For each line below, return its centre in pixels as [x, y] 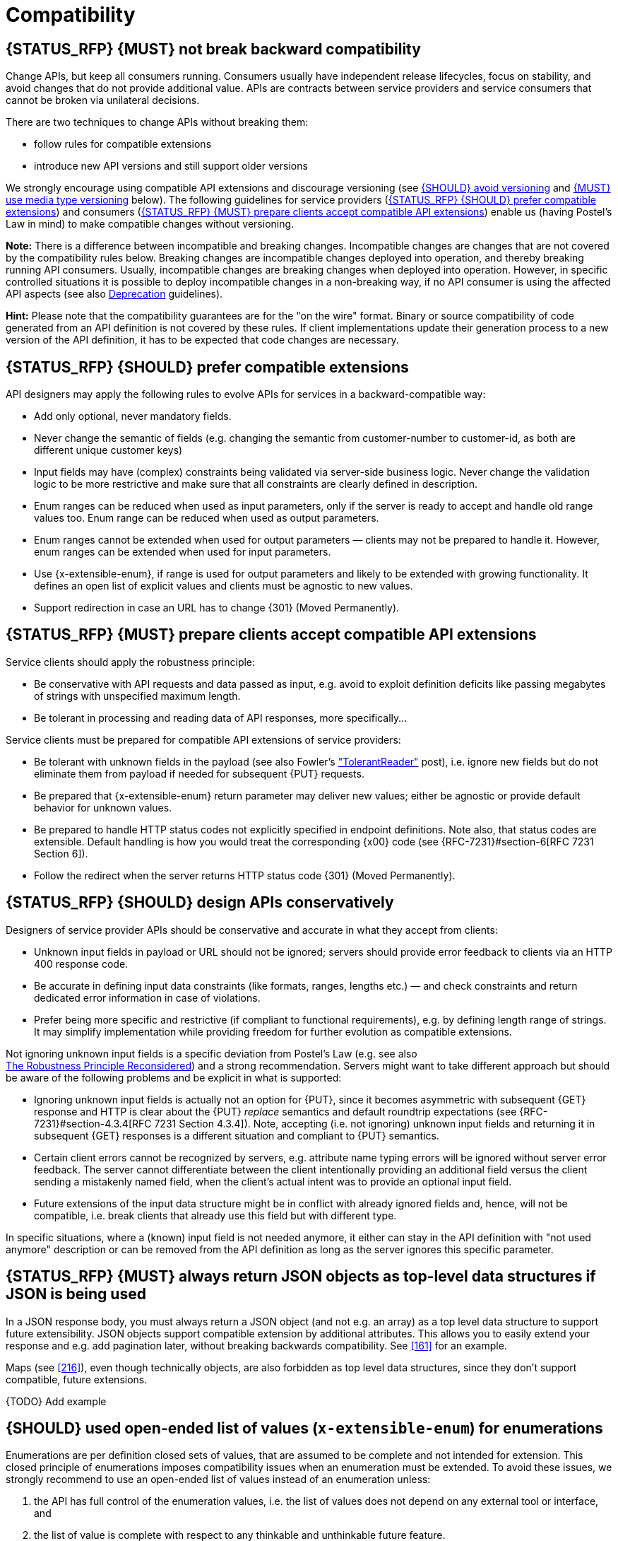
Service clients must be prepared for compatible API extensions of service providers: [203, 739]
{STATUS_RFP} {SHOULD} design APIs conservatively [200, 903]
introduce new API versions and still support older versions [171, 166]
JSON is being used [76, 1294]
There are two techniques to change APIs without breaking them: [157, 122]
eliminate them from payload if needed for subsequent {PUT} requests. [199, 773]
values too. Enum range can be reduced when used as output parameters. [207, 518]
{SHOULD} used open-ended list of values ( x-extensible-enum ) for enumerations [304, 1428]
